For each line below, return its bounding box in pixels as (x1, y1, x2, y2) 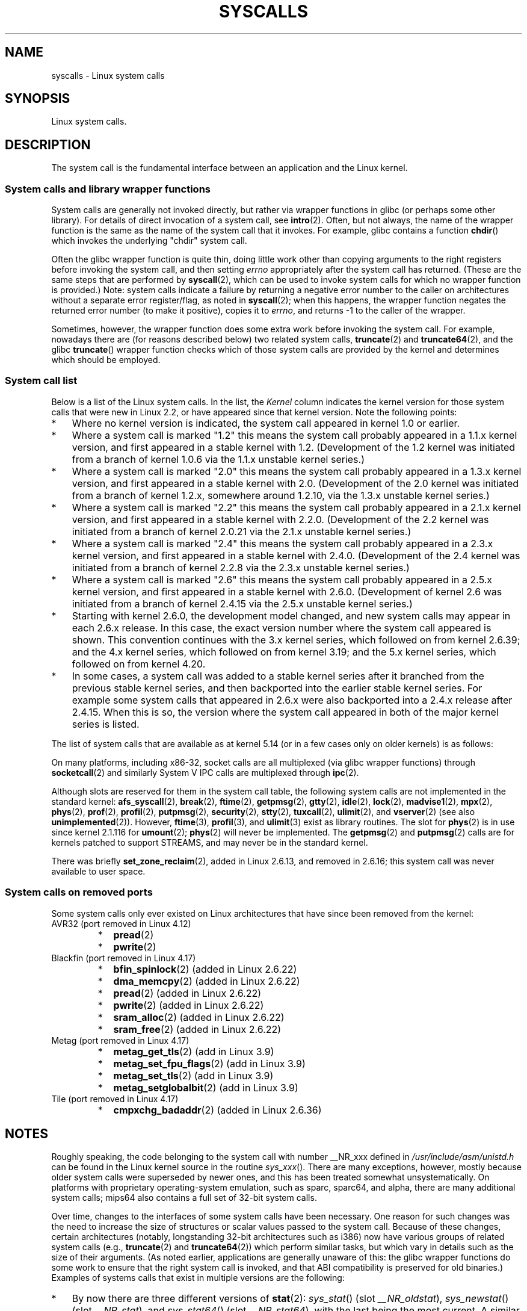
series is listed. (72, 717, 140, 730)
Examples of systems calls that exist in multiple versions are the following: (51, 1272, 345, 1283)
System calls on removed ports (5, 886, 153, 899)
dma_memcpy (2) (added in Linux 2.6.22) (113, 975, 300, 987)
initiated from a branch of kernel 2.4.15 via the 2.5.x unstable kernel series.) (72, 597, 413, 610)
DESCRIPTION (5, 137, 91, 152)
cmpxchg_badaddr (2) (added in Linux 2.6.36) (113, 1103, 322, 1116)
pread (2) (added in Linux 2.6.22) (113, 987, 262, 999)
